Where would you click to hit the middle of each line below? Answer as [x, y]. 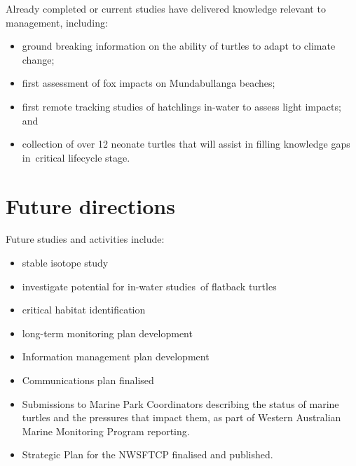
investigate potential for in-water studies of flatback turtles [149, 286]
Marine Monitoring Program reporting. [106, 431]
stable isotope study [65, 263]
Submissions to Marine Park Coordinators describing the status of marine [180, 403]
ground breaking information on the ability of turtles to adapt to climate [179, 46]
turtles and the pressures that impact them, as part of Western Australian [182, 417]
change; [38, 59]
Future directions [90, 205]
